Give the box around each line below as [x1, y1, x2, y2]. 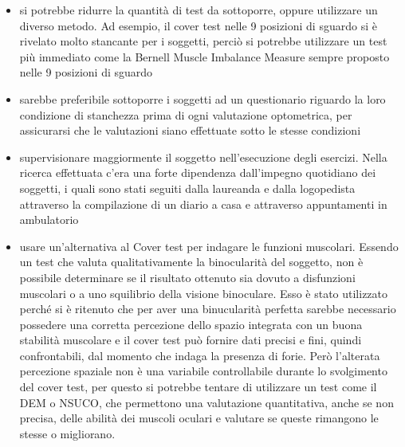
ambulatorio [19, 211, 79, 228]
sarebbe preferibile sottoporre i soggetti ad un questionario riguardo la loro [19, 90, 386, 107]
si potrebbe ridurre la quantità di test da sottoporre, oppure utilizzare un [19, 2, 378, 18]
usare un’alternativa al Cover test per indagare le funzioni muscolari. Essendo [19, 237, 399, 254]
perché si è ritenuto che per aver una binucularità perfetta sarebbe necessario [19, 300, 396, 317]
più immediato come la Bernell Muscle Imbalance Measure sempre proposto [19, 48, 390, 65]
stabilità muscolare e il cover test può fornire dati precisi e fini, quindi [19, 331, 362, 348]
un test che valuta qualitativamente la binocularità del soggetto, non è [19, 253, 364, 270]
